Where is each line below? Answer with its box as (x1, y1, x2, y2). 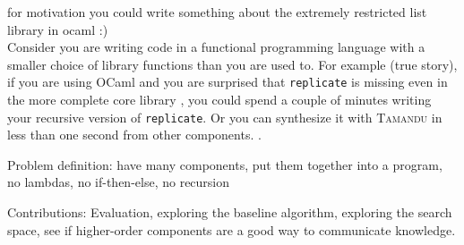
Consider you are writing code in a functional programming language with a (7, 38, 425, 56)
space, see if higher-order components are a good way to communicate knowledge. (7, 220, 456, 239)
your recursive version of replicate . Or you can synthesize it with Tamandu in (7, 107, 443, 126)
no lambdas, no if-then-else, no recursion (7, 173, 230, 191)
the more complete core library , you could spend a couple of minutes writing (7, 90, 432, 109)
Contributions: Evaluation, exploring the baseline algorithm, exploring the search (7, 203, 452, 222)
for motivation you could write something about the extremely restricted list (7, 3, 427, 21)
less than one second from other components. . (7, 125, 262, 144)
